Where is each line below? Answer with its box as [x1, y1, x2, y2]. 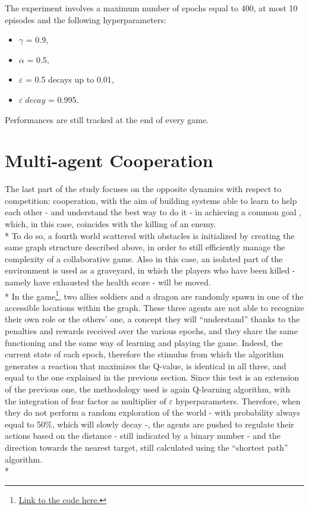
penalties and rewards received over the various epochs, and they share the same [5, 325, 298, 337]
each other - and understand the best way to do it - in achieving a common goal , [5, 206, 302, 218]
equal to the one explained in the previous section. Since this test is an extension [5, 371, 299, 384]
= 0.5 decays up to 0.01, [25, 73, 114, 86]
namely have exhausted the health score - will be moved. [5, 276, 211, 288]
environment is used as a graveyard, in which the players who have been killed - [5, 264, 295, 277]
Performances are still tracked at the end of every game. [5, 113, 209, 125]
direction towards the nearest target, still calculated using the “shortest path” [5, 441, 288, 453]
